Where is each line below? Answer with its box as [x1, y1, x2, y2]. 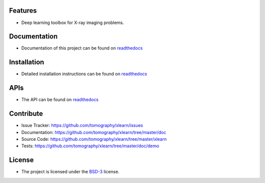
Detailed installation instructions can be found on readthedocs [21, 71, 147, 77]
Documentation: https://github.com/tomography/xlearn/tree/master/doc [21, 129, 166, 135]
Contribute [9, 109, 43, 118]
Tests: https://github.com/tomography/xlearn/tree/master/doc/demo [21, 143, 159, 149]
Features [9, 6, 37, 15]
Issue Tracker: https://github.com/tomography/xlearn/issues [21, 123, 143, 129]
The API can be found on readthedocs [21, 97, 99, 103]
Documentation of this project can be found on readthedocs [21, 45, 143, 51]
